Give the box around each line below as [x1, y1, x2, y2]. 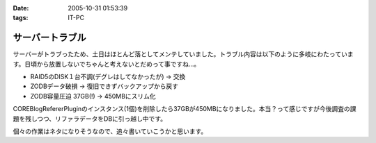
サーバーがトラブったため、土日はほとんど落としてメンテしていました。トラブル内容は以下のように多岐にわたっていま [13, 50, 354, 58]
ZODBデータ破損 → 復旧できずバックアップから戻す [30, 82, 179, 90]
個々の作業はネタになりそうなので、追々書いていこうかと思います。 [13, 127, 207, 135]
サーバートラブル [13, 32, 86, 44]
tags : [13, 14, 29, 22]
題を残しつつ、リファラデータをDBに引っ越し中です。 [13, 115, 167, 123]
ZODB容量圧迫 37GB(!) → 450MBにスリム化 [30, 92, 156, 100]
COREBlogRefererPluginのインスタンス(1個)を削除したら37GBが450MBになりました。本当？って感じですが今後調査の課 [13, 105, 357, 113]
